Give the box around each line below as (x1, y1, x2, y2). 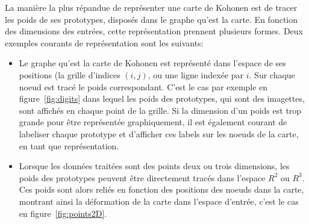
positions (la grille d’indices (19, 68, 120, 81)
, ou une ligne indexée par (148, 68, 244, 81)
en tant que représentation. (19, 139, 119, 152)
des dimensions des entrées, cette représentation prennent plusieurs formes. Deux (5, 25, 303, 37)
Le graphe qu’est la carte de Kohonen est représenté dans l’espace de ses (19, 57, 286, 69)
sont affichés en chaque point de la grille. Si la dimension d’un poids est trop (19, 104, 302, 116)
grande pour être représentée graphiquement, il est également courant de (19, 116, 287, 128)
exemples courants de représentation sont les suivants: (5, 36, 204, 49)
